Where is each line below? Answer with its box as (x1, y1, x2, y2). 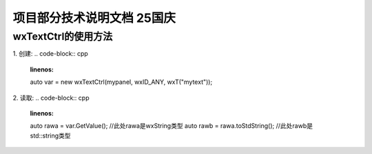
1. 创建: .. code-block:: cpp (12, 49, 89, 58)
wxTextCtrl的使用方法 (12, 30, 113, 43)
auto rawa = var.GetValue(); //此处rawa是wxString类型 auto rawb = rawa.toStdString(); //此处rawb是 (30, 122, 313, 130)
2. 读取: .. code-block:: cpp (12, 93, 90, 102)
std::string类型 (30, 131, 72, 140)
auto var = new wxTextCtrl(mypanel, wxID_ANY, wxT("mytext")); (30, 78, 213, 86)
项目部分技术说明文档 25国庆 (12, 10, 176, 25)
